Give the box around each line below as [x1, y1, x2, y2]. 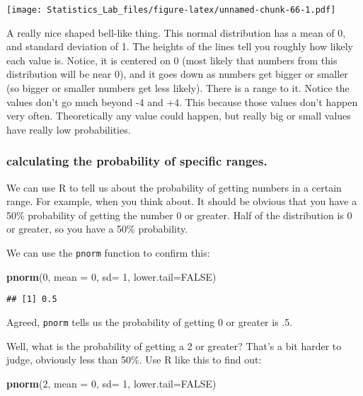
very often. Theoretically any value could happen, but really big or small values [6, 108, 351, 123]
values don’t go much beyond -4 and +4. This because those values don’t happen [6, 94, 358, 109]
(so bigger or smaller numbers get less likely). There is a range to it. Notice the [6, 81, 350, 95]
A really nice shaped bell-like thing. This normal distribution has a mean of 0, [6, 25, 346, 40]
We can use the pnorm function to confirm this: [6, 245, 210, 260]
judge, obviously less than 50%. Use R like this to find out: [6, 352, 262, 367]
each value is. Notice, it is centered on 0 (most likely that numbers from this [6, 52, 338, 67]
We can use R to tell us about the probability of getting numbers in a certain [6, 180, 342, 194]
